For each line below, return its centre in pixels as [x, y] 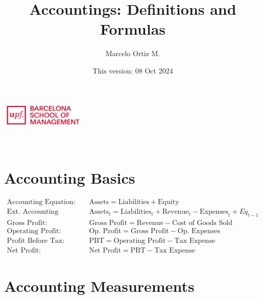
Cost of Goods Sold [202, 223]
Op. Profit [105, 231]
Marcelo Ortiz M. [133, 53]
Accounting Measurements [99, 285]
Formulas [133, 29]
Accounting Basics [70, 178]
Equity [169, 202]
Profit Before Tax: [36, 241]
